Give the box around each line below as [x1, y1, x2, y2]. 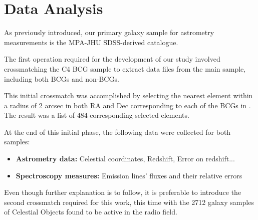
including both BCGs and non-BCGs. [4, 73, 119, 84]
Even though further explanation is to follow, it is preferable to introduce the [4, 187, 241, 197]
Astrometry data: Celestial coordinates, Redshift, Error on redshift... [16, 153, 235, 164]
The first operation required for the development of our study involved [4, 54, 220, 64]
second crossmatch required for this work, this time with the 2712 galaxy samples [4, 196, 254, 207]
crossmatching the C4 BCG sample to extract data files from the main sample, [4, 63, 246, 74]
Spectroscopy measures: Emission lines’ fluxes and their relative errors [16, 170, 242, 180]
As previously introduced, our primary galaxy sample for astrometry [4, 27, 214, 38]
